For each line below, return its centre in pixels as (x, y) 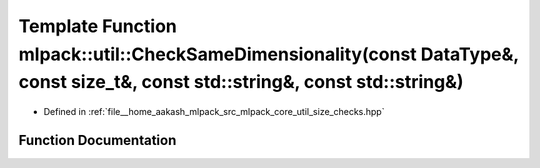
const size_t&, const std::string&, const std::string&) (241, 82)
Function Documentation (97, 140)
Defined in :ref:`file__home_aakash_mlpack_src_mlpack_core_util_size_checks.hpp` (214, 112)
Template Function (97, 26)
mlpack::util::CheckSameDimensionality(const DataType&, (268, 54)
